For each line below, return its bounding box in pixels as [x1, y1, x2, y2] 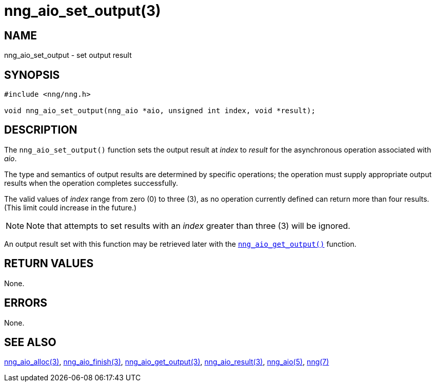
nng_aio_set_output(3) [4, 2, 161, 19]
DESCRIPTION [4, 123, 77, 137]
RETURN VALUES [4, 257, 94, 270]
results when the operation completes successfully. [4, 178, 179, 187]
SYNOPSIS [4, 68, 60, 81]
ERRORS [4, 296, 48, 310]
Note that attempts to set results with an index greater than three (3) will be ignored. [26, 220, 350, 231]
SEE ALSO [4, 335, 56, 349]
